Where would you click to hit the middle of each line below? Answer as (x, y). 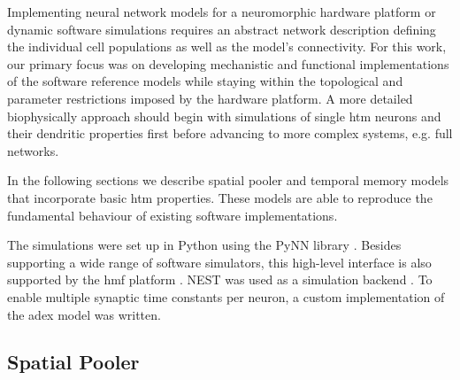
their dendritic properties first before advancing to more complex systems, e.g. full (230, 133)
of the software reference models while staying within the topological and (205, 81)
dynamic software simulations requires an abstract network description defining (222, 29)
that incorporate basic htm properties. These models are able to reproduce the (220, 197)
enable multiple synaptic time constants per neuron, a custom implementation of (226, 296)
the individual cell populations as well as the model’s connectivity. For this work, (227, 47)
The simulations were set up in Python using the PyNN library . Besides (204, 245)
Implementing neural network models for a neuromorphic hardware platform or (222, 12)
